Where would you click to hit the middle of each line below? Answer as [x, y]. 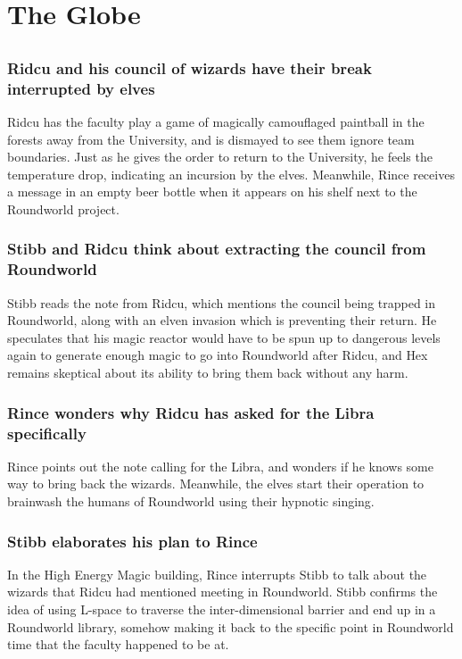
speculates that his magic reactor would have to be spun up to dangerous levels [224, 337]
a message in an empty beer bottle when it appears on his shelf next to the [212, 192]
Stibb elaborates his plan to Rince [132, 541]
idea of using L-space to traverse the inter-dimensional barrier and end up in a [222, 609]
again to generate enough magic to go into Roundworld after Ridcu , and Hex [218, 355]
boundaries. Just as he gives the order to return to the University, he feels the [220, 157]
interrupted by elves [81, 88]
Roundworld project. [63, 209]
